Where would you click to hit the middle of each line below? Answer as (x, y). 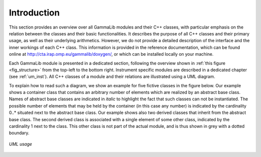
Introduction (34, 13)
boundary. (19, 133)
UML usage (21, 144)
